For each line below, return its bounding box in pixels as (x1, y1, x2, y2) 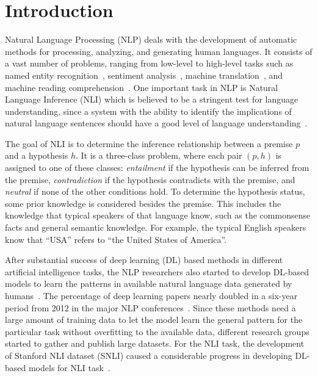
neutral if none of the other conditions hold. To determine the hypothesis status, (5, 185, 305, 198)
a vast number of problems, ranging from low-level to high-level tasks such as (5, 57, 294, 70)
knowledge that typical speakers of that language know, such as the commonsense (5, 209, 311, 222)
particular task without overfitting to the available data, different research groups (5, 325, 309, 338)
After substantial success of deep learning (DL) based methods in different (5, 253, 283, 266)
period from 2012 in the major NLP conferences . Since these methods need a (5, 301, 296, 314)
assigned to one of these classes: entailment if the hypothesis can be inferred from (5, 161, 309, 174)
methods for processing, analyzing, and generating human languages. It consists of (5, 45, 313, 57)
